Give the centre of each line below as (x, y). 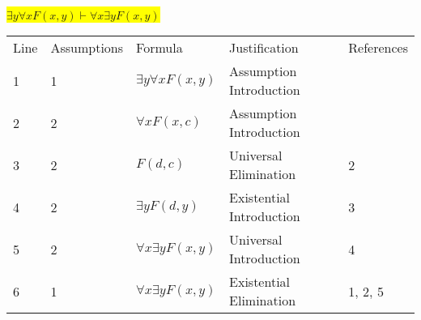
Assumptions (87, 47)
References (378, 47)
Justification (264, 47)
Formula (159, 47)
